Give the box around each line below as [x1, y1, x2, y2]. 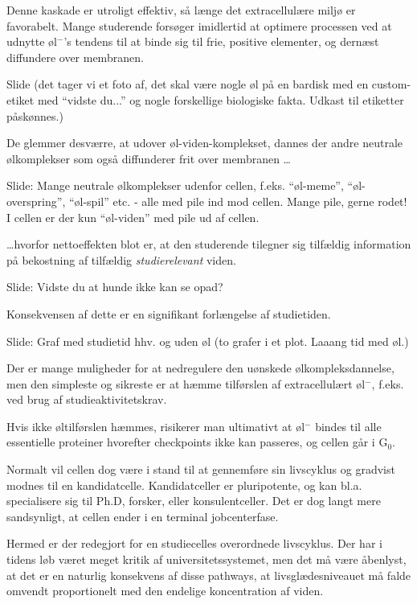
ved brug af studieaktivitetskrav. [6, 391, 167, 408]
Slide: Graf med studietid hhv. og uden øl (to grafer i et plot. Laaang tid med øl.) [6, 332, 409, 349]
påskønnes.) [6, 107, 63, 124]
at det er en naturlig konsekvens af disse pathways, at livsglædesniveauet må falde [6, 566, 411, 583]
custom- [371, 76, 411, 92]
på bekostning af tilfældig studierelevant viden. [6, 251, 236, 268]
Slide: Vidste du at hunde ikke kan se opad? [6, 278, 223, 295]
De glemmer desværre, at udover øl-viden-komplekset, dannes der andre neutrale [6, 134, 403, 151]
